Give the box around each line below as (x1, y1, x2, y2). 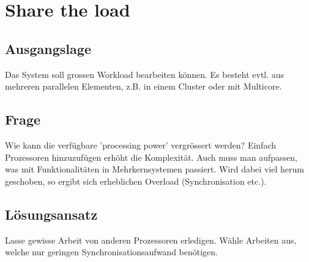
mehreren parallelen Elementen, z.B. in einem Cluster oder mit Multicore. (5, 80, 282, 93)
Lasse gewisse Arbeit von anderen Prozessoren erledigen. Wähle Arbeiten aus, (5, 233, 297, 246)
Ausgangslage (5, 39, 91, 58)
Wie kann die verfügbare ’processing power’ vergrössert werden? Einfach (5, 138, 276, 151)
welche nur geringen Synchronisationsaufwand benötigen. (5, 245, 218, 258)
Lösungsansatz (5, 204, 98, 223)
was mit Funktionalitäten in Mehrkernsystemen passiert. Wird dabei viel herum (5, 163, 304, 175)
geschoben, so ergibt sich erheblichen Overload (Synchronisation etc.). (5, 174, 267, 187)
